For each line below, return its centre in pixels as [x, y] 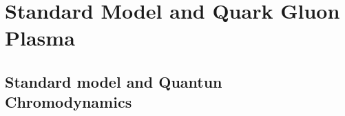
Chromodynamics [69, 102]
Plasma [40, 38]
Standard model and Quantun [114, 81]
